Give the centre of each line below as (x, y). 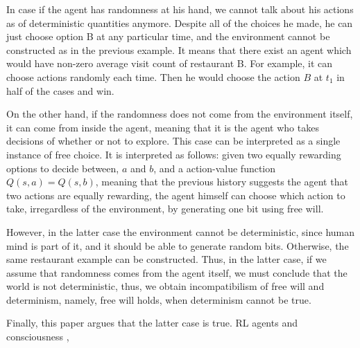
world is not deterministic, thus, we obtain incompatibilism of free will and (165, 286)
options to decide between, (63, 168)
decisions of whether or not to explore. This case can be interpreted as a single (173, 141)
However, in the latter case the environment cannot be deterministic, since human (181, 231)
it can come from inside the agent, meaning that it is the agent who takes (163, 127)
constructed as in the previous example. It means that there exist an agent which (179, 49)
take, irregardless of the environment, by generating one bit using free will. (165, 209)
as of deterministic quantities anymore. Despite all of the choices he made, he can (180, 22)
